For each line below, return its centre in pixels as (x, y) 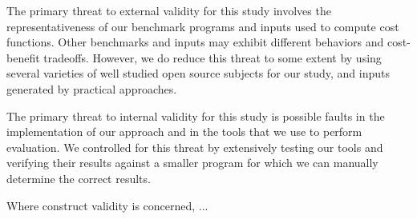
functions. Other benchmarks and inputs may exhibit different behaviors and (195, 42)
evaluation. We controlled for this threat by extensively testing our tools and (195, 147)
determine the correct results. (79, 178)
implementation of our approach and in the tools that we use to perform (184, 131)
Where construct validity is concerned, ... (107, 205)
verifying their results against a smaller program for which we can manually (192, 163)
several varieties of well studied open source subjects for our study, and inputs (198, 73)
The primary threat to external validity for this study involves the (169, 10)
